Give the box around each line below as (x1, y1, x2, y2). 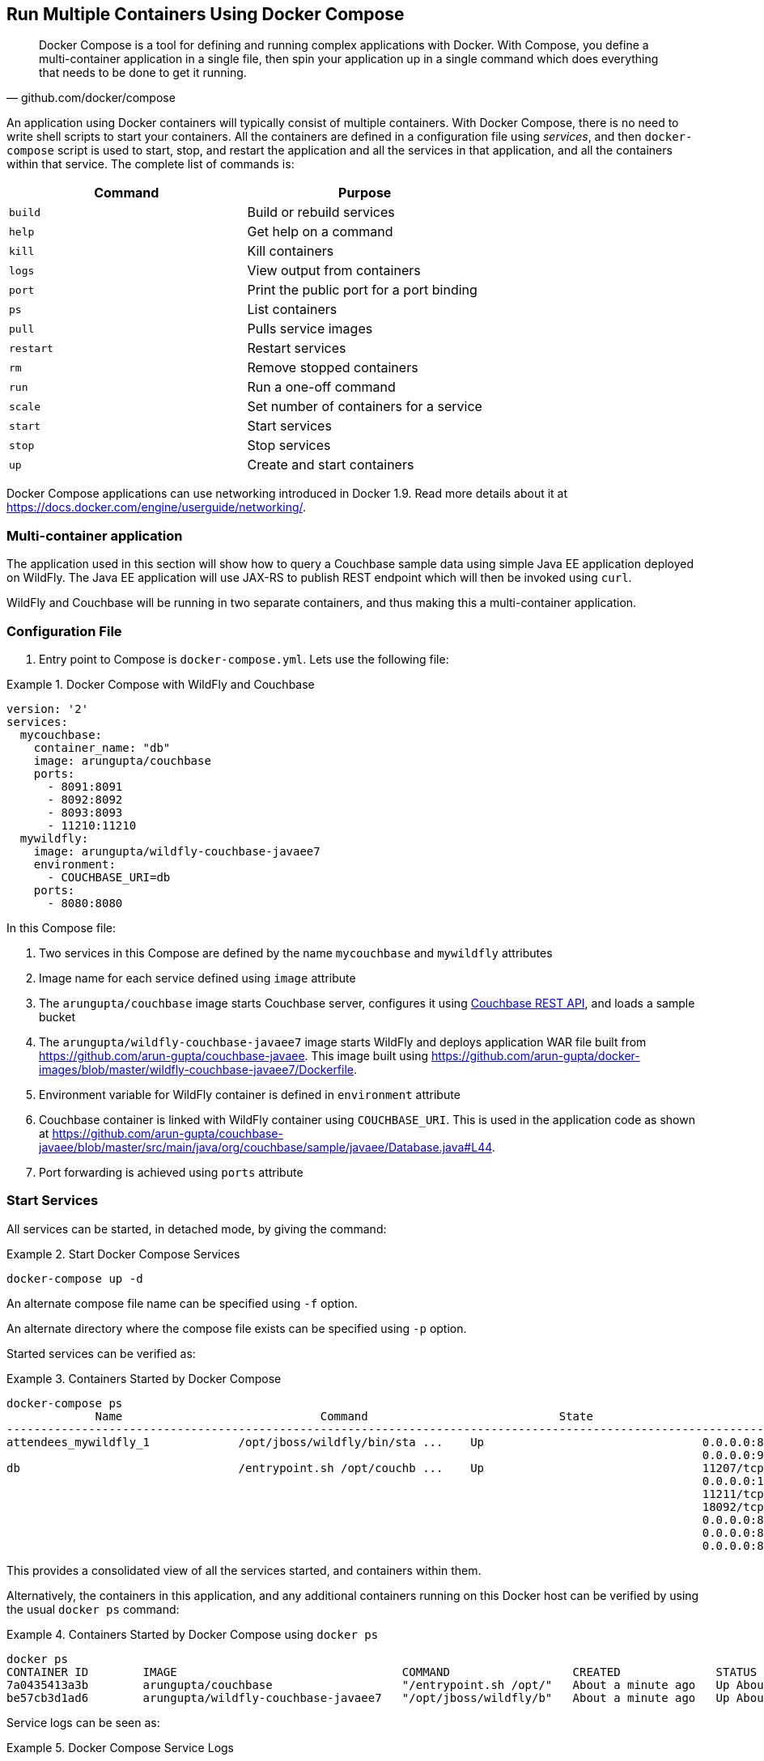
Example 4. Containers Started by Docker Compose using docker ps (6, 1627, 379, 1641)
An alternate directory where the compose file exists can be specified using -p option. (6, 1321, 467, 1335)
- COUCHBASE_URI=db (47, 870, 171, 884)
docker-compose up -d (6, 1271, 143, 1285)
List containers (247, 301, 337, 318)
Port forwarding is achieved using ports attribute (39, 1165, 303, 1179)
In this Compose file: (6, 920, 117, 935)
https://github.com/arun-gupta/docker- (431, 1048, 640, 1063)
